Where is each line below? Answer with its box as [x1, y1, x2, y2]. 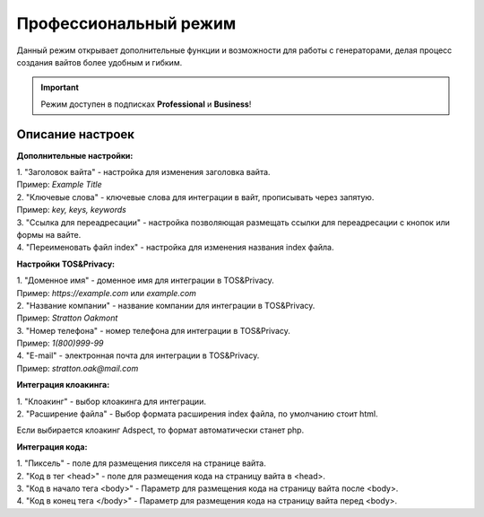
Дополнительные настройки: [16, 150, 134, 161]
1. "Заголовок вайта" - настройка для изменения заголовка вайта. [16, 167, 271, 178]
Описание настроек [16, 127, 134, 142]
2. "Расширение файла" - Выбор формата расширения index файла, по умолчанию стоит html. [16, 408, 378, 419]
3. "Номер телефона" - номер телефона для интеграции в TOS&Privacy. [16, 325, 291, 336]
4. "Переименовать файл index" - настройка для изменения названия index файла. [16, 242, 334, 253]
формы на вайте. [16, 229, 82, 240]
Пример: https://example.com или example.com [16, 287, 197, 298]
